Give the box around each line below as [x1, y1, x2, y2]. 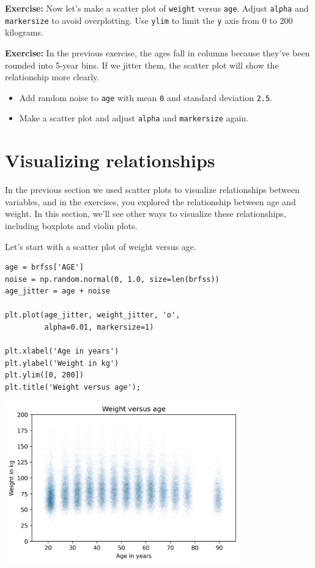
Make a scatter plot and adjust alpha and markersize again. [19, 112, 249, 124]
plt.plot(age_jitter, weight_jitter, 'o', [5, 311, 180, 320]
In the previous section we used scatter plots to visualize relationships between [5, 183, 300, 196]
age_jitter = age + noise [5, 287, 110, 296]
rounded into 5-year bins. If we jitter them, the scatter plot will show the [5, 58, 279, 71]
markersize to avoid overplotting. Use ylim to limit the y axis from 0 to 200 [5, 13, 293, 26]
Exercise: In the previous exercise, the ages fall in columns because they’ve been [5, 46, 310, 59]
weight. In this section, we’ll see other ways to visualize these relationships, [5, 207, 286, 220]
